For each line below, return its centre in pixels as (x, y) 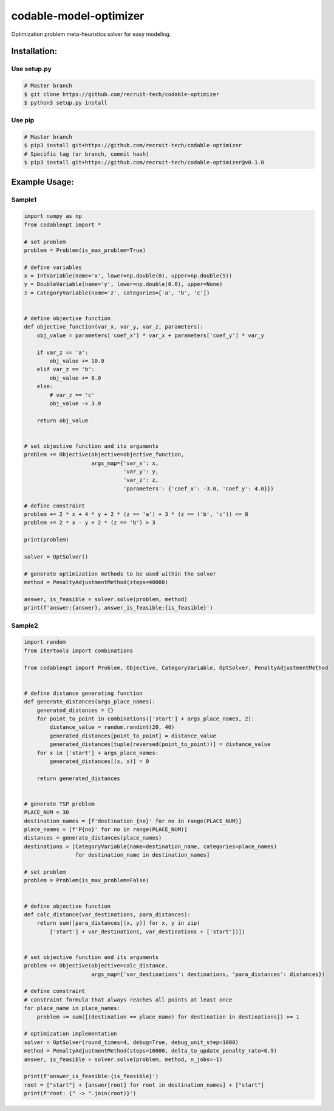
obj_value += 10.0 (77, 361)
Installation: (34, 51)
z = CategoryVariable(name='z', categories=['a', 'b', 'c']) (117, 293)
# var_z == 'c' (72, 395)
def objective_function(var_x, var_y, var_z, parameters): (114, 327)
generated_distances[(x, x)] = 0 (99, 761)
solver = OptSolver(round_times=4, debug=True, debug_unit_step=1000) (131, 1042)
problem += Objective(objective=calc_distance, (96, 966)
